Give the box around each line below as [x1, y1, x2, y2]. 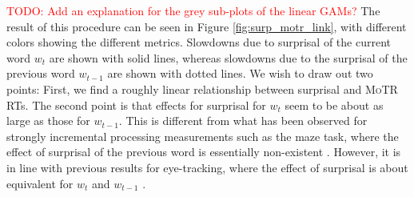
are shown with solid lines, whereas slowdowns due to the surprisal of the [49, 49, 408, 66]
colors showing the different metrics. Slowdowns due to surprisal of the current [6, 34, 391, 50]
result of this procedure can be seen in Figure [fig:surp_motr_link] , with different [6, 18, 407, 34]
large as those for [6, 112, 90, 129]
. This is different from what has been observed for [118, 112, 368, 129]
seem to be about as [285, 96, 384, 113]
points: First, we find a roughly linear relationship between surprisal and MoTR [6, 80, 398, 97]
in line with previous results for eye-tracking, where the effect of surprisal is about [6, 159, 408, 175]
